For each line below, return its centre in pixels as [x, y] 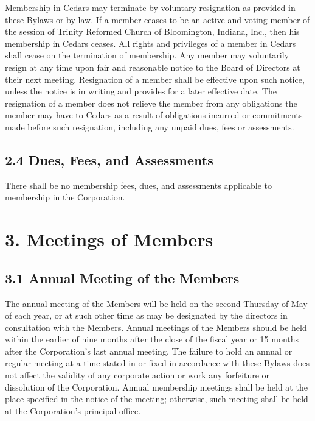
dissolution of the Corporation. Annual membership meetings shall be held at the [156, 387]
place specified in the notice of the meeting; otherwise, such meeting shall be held [157, 399]
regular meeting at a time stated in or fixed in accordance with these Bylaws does [157, 363]
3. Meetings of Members [109, 239]
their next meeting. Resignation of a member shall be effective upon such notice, [155, 79]
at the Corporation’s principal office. [73, 410]
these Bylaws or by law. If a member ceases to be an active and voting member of [157, 19]
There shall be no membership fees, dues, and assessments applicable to [138, 185]
